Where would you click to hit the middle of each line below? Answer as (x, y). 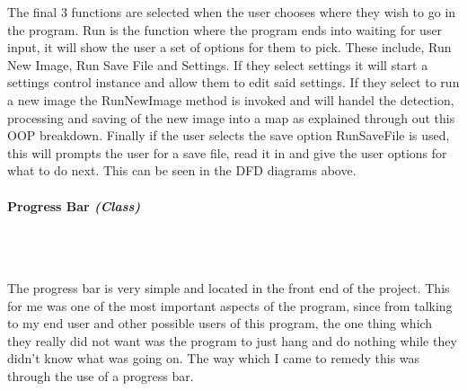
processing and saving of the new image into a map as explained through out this (231, 117)
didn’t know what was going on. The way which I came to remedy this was (214, 358)
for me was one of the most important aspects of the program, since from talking (230, 305)
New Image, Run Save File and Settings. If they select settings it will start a (218, 64)
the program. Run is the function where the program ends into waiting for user (225, 29)
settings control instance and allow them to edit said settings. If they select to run (233, 82)
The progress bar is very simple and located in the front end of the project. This (229, 287)
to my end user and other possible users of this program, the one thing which (220, 323)
